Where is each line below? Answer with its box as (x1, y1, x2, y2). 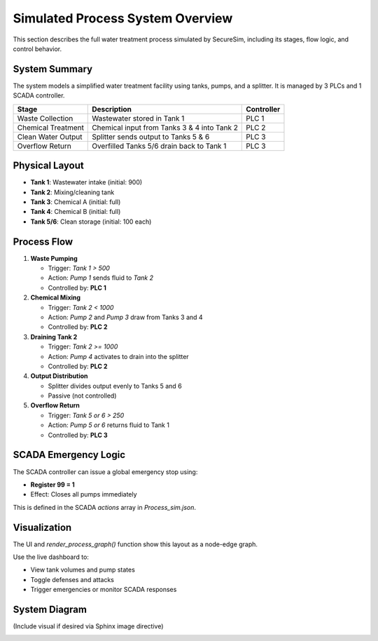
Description (92, 104, 132, 114)
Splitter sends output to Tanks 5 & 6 (92, 132, 210, 142)
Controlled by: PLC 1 (48, 283, 106, 292)
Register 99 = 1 (30, 480, 75, 489)
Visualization (13, 521, 72, 533)
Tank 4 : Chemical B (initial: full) (30, 208, 121, 216)
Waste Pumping (30, 254, 78, 262)
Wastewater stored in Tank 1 (92, 113, 185, 123)
